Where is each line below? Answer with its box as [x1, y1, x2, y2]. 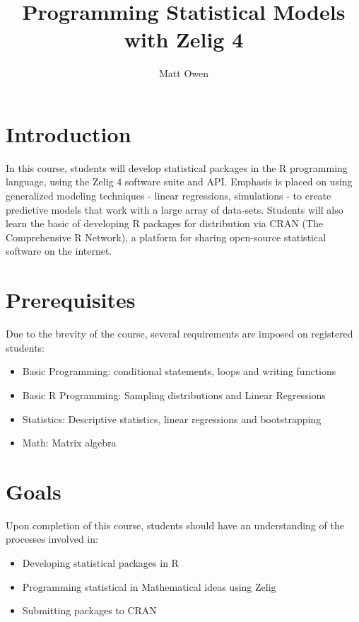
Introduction [6, 119, 131, 148]
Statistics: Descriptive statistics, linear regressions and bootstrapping [22, 411, 322, 426]
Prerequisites [6, 285, 136, 314]
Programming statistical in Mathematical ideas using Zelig [22, 579, 276, 594]
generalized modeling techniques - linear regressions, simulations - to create [6, 188, 331, 203]
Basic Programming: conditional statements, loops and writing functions [22, 364, 336, 379]
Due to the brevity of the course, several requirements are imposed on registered [6, 326, 353, 341]
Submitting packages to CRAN [22, 603, 157, 618]
